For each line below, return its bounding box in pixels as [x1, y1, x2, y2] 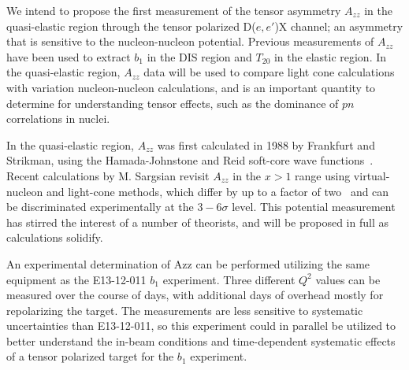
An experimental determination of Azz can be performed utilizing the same [6, 255, 370, 272]
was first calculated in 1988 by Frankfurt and [157, 136, 375, 153]
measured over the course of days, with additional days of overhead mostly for [6, 287, 384, 303]
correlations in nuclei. [6, 110, 110, 127]
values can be [315, 271, 381, 287]
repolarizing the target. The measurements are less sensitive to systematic [6, 302, 363, 318]
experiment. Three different [162, 271, 296, 287]
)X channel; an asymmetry [274, 17, 403, 34]
